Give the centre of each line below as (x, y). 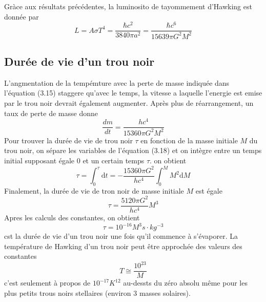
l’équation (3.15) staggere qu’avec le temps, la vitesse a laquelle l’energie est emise (133, 93)
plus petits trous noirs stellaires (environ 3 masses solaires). (97, 293)
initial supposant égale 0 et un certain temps (74, 160)
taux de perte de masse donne (51, 113)
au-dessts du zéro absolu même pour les (185, 283)
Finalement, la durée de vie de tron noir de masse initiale (94, 190)
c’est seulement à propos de (47, 283)
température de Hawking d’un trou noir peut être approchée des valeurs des (123, 246)
